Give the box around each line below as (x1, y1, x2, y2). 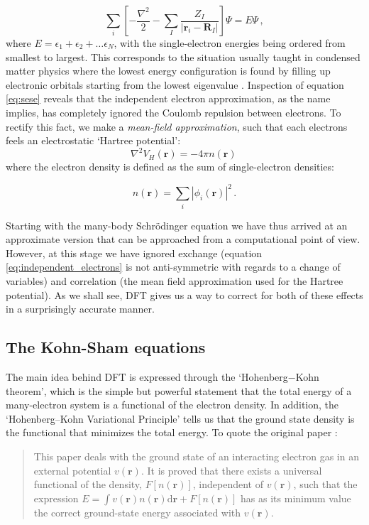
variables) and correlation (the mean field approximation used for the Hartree (6, 274, 343, 288)
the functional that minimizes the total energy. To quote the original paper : (6, 425, 338, 440)
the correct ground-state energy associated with (33, 504, 241, 519)
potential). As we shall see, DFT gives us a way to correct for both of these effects (6, 287, 363, 302)
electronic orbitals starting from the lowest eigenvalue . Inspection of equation (6, 77, 344, 92)
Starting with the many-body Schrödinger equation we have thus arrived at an (6, 217, 348, 232)
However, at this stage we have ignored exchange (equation (6, 245, 263, 260)
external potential (33, 462, 111, 477)
